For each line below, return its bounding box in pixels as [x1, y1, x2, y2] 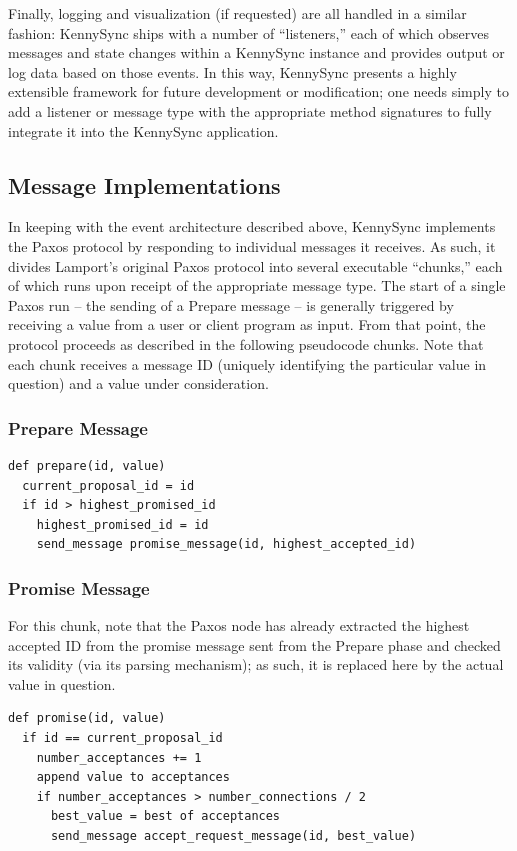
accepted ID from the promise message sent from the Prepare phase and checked [8, 634, 501, 655]
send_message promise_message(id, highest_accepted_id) [36, 537, 417, 552]
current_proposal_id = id [22, 478, 195, 493]
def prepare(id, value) [8, 458, 166, 473]
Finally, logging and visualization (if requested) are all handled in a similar [8, 3, 467, 23]
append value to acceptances [36, 770, 230, 785]
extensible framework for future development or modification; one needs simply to [8, 81, 509, 102]
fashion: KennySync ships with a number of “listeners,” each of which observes [8, 22, 489, 43]
